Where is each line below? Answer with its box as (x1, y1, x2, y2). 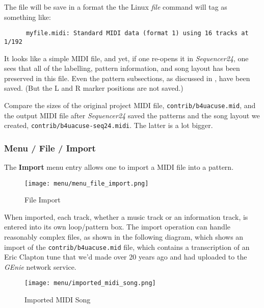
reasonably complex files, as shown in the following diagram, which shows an (4, 232, 244, 242)
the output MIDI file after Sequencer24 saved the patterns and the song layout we (4, 110, 260, 120)
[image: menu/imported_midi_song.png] (24, 279, 156, 287)
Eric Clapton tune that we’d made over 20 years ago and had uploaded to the (4, 251, 247, 262)
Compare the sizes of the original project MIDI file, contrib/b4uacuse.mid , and (4, 99, 256, 110)
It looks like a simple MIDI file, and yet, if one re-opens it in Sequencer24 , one (4, 53, 249, 63)
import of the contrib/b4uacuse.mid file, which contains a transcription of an (4, 241, 250, 252)
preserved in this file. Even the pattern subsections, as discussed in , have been (4, 72, 250, 83)
